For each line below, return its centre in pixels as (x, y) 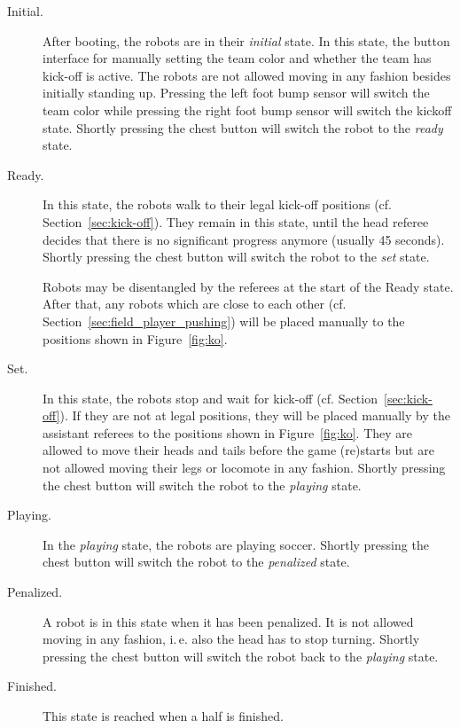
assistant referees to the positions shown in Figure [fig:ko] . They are (227, 432)
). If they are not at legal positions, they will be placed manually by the (255, 415)
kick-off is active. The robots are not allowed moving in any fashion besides (247, 75)
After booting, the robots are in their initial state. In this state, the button (246, 40)
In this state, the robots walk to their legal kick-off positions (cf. (218, 204)
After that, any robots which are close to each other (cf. (195, 304)
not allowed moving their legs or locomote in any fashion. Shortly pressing (244, 468)
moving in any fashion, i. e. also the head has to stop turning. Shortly (231, 639)
